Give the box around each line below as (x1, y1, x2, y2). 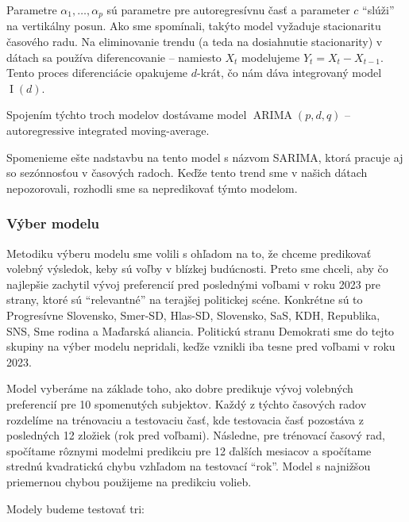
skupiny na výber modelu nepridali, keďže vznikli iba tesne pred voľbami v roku (6, 338, 395, 355)
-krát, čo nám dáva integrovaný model (196, 64, 382, 81)
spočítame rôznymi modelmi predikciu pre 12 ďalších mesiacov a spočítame (6, 442, 372, 459)
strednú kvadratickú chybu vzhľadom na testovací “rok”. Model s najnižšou (6, 458, 371, 474)
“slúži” (362, 2, 395, 17)
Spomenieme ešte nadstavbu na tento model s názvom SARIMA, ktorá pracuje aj (6, 148, 403, 165)
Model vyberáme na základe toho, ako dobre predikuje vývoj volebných (6, 380, 353, 397)
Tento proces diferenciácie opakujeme (6, 64, 188, 81)
